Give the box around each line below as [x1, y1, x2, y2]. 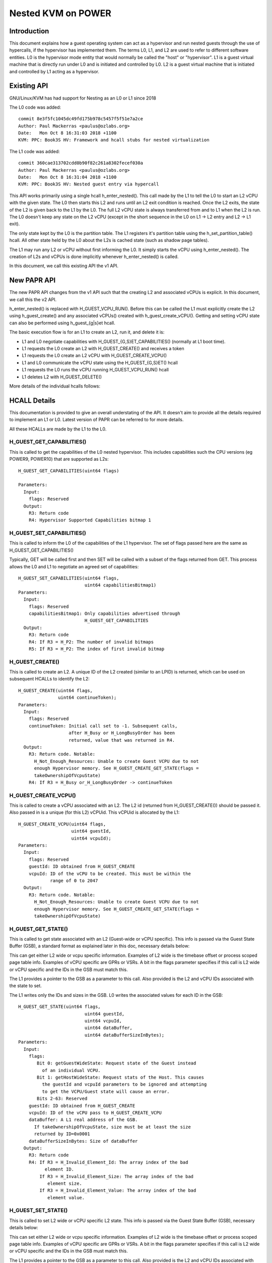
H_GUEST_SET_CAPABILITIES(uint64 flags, [18, 575, 119, 581]
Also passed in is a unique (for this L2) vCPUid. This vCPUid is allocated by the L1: [9, 809, 180, 815]
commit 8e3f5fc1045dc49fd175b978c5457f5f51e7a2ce [18, 116, 144, 122]
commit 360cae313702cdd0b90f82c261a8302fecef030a [18, 160, 144, 166]
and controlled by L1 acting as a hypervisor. [9, 68, 100, 74]
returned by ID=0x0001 [34, 1131, 90, 1137]
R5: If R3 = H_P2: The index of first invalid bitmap [28, 646, 165, 652]
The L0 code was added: [9, 104, 61, 110]
